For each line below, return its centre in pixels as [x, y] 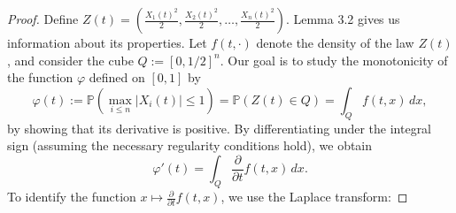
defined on [117, 77]
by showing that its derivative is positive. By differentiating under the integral [220, 128]
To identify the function [72, 197]
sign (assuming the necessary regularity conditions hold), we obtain [190, 145]
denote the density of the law [335, 42]
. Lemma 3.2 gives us [343, 19]
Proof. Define [43, 19]
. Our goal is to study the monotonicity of [334, 60]
